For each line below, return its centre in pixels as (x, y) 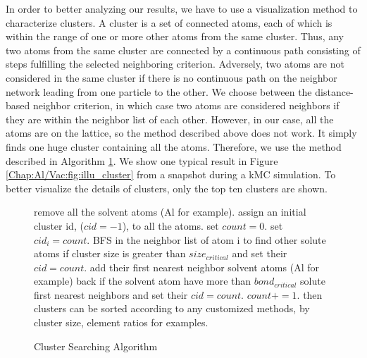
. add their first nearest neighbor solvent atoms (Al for (201, 267)
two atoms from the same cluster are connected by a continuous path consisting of (183, 50)
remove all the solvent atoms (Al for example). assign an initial (170, 212)
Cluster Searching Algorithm (96, 346)
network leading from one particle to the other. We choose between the (159, 91)
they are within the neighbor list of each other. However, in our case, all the (170, 119)
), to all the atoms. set (170, 225)
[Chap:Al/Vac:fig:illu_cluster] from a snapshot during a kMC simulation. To (171, 174)
